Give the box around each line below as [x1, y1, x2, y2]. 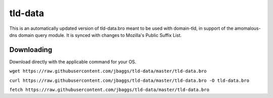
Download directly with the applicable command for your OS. [9, 59, 136, 65]
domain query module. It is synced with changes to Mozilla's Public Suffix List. [18, 32, 182, 38]
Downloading [9, 45, 53, 54]
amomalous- [234, 25, 261, 31]
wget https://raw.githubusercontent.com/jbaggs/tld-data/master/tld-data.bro [9, 68, 207, 74]
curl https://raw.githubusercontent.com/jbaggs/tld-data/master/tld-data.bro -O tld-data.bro [9, 77, 250, 83]
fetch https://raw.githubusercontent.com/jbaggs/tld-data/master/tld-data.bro [9, 87, 210, 93]
